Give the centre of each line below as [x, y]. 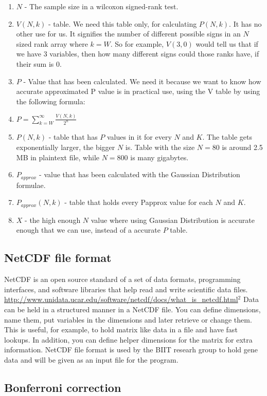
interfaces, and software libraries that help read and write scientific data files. [126, 289]
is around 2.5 [242, 147]
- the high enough [53, 220]
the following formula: [51, 101]
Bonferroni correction [63, 387]
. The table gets [227, 137]
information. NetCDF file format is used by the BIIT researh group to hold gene [131, 350]
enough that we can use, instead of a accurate [88, 230]
